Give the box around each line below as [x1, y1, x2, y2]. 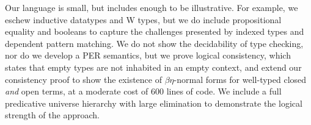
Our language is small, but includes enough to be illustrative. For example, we [5, 1, 298, 13]
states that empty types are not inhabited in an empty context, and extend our [5, 60, 302, 73]
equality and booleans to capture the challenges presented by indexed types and [5, 25, 304, 38]
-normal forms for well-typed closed [174, 73, 307, 85]
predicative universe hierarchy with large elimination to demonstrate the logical [5, 96, 302, 109]
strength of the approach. [5, 109, 100, 121]
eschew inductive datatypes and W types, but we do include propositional [5, 13, 282, 26]
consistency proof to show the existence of [5, 73, 162, 85]
